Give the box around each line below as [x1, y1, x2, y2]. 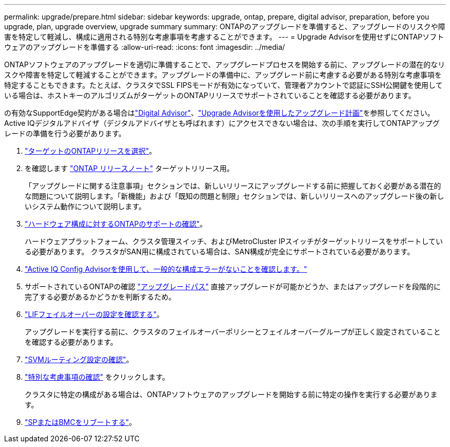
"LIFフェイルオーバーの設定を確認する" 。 [25, 310, 164, 319]
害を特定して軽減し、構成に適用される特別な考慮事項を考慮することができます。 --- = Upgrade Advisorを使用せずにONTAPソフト [4, 32, 444, 41]
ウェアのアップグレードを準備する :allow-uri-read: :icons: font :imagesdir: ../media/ [4, 43, 285, 51]
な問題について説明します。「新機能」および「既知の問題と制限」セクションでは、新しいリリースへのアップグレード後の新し [25, 192, 444, 200]
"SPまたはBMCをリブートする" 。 [25, 418, 136, 426]
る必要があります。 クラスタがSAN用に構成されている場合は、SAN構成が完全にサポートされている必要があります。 [25, 247, 415, 256]
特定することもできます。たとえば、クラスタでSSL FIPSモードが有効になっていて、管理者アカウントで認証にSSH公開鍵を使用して [4, 81, 443, 89]
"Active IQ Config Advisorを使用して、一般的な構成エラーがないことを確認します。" [25, 265, 307, 273]
